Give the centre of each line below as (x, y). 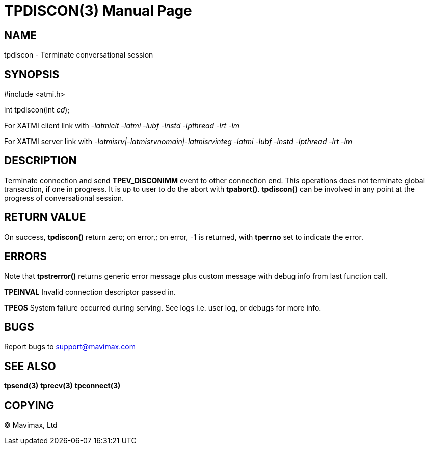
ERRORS (26, 257)
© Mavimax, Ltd (31, 425)
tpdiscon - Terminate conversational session (79, 55)
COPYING (29, 405)
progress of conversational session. (64, 198)
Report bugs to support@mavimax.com (70, 347)
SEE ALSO (30, 366)
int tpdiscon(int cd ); (37, 110)
